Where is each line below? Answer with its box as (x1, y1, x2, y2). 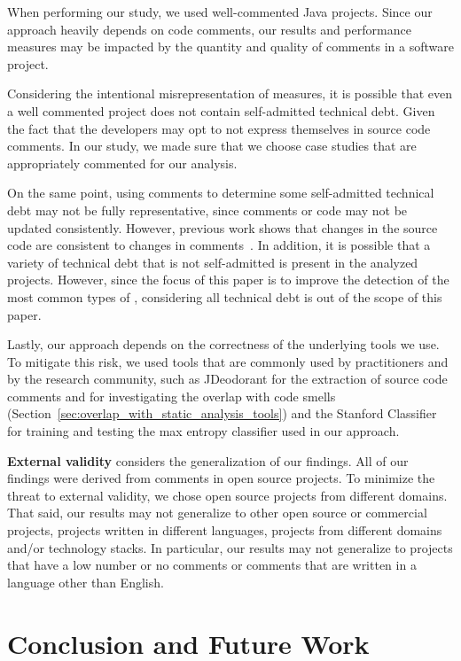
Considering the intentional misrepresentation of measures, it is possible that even (7, 84, 453, 103)
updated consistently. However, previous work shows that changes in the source (7, 218, 438, 237)
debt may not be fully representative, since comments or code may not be (7, 200, 408, 219)
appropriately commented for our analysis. (7, 153, 238, 172)
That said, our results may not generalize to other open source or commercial (7, 503, 427, 522)
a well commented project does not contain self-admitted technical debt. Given (7, 101, 435, 120)
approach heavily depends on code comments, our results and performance (7, 19, 411, 38)
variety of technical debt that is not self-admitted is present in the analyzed (7, 253, 418, 271)
